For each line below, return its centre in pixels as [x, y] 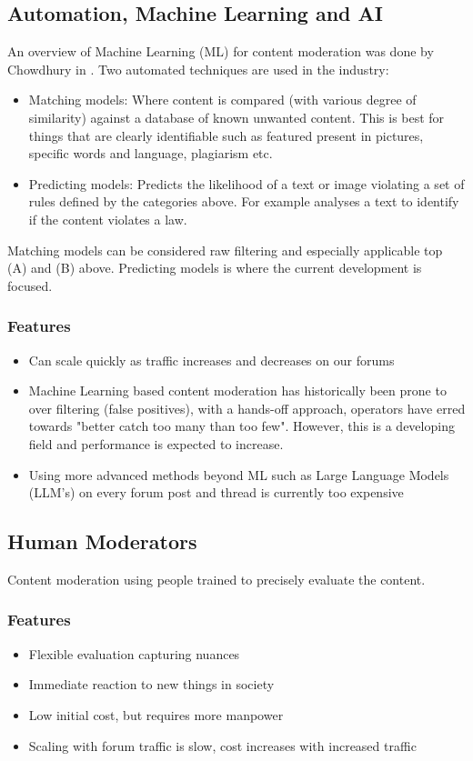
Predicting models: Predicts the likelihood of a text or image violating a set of [247, 183]
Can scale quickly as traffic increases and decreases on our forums [211, 360]
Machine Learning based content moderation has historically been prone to [237, 391]
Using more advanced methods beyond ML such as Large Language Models [239, 474]
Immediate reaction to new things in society [151, 684]
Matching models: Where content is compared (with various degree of [222, 100]
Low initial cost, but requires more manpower [156, 714]
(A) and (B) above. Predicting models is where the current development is [215, 268]
